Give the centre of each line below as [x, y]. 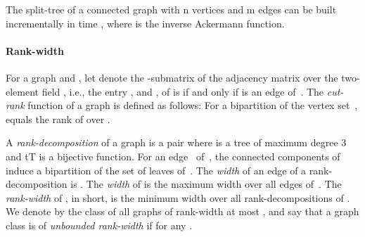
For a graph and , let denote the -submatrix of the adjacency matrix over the [172, 77]
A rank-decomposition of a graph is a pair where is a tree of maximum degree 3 [176, 142]
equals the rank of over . [58, 118]
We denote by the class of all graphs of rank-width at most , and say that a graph [182, 211]
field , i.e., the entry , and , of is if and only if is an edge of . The [183, 91]
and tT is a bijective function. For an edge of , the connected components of [173, 156]
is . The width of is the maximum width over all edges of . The [206, 184]
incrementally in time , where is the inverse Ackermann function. [145, 23]
